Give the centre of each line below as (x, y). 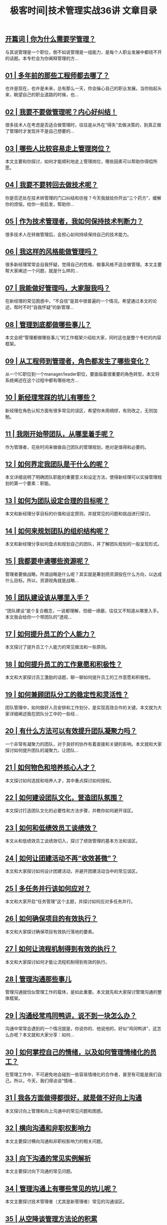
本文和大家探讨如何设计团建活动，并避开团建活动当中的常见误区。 (73, 871)
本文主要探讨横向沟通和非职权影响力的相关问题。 (55, 1141)
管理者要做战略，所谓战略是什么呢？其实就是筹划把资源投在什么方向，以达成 (83, 574)
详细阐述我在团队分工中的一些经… (44, 714)
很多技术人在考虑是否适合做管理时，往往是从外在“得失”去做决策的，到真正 (81, 125)
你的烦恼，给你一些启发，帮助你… (40, 204)
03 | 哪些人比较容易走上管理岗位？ (58, 148)
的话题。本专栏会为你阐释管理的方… (42, 58)
